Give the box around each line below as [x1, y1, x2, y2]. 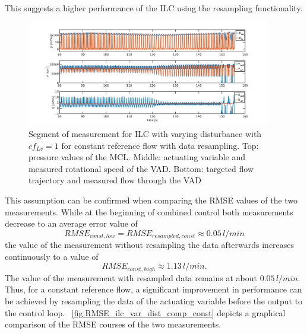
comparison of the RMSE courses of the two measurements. [5, 318, 221, 330]
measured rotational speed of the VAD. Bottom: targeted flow [29, 162, 254, 174]
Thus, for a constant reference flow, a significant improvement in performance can [5, 283, 302, 295]
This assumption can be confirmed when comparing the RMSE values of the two [5, 194, 298, 206]
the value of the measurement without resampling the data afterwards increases [5, 238, 295, 251]
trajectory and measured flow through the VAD [29, 174, 201, 186]
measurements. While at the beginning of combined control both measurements [5, 205, 293, 218]
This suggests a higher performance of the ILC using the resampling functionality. [5, 1, 303, 14]
